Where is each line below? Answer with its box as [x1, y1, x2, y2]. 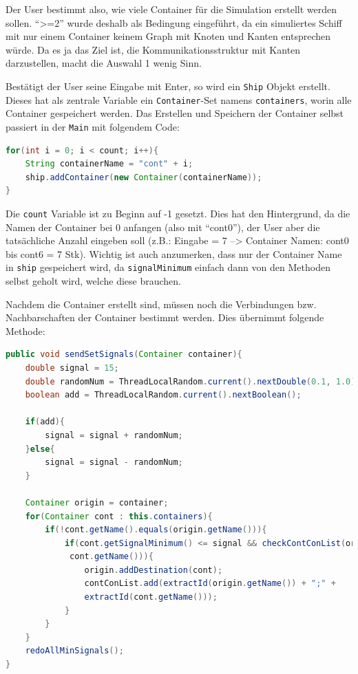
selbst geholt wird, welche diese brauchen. [6, 274, 182, 287]
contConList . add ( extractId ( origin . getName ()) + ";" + [84, 578, 336, 589]
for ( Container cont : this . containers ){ [25, 511, 213, 521]
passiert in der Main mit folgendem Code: [6, 119, 180, 133]
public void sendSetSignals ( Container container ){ [6, 349, 242, 360]
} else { [25, 444, 55, 454]
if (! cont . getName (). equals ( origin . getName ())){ [45, 525, 267, 535]
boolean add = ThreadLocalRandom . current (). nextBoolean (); [25, 390, 302, 400]
